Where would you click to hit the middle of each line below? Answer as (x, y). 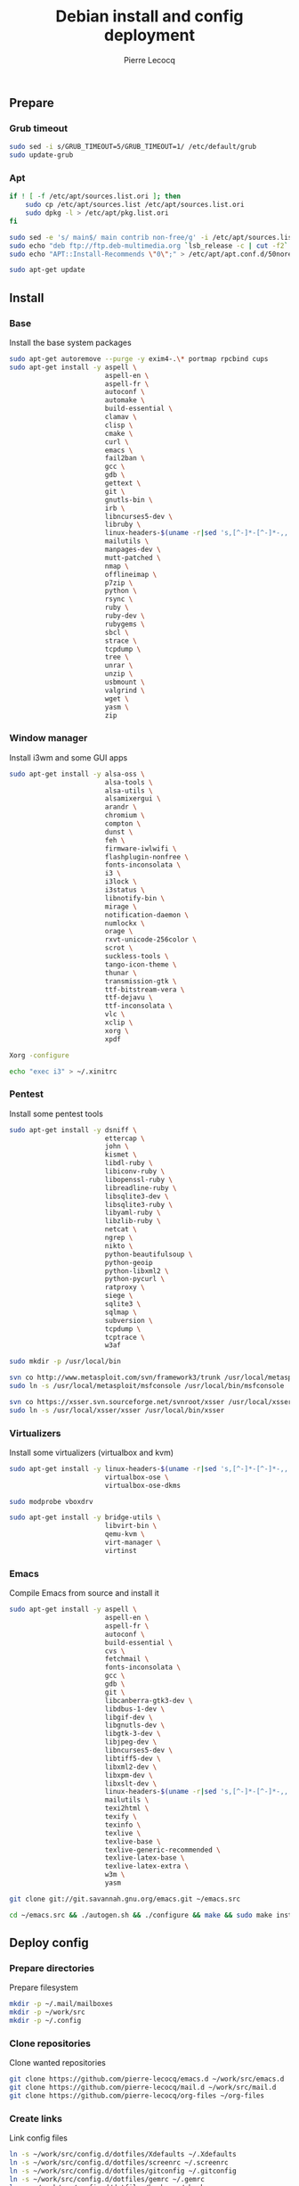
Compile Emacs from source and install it (85, 1593)
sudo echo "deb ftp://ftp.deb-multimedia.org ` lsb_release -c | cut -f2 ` (149, 246)
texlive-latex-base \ (145, 1858)
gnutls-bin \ (129, 500)
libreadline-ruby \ (141, 1188)
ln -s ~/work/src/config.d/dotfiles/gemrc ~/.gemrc (107, 2179)
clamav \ (121, 417)
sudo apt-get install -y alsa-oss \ (77, 774)
